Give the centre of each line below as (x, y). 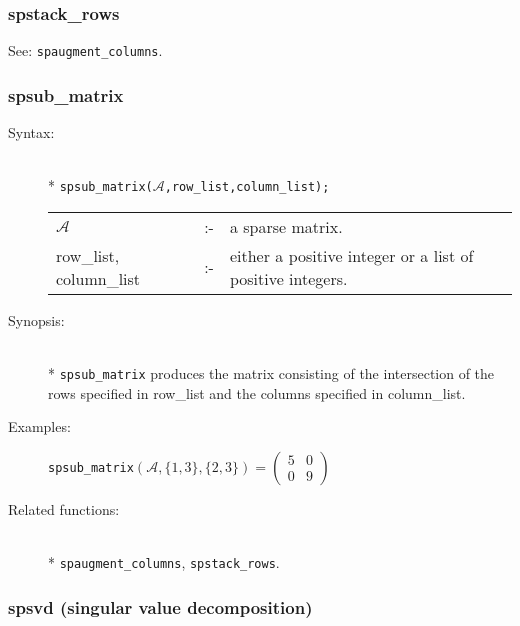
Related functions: (64, 508)
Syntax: (31, 132)
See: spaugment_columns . (85, 50)
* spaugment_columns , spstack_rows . (164, 562)
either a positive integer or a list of (351, 255)
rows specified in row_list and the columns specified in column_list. (257, 392)
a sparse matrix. (286, 226)
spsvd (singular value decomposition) (160, 606)
